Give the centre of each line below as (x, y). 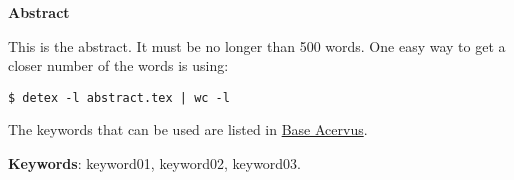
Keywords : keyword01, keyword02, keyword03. (155, 163)
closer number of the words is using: (118, 65)
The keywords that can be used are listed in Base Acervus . (188, 129)
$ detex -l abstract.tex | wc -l (119, 97)
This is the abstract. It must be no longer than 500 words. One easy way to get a (257, 45)
